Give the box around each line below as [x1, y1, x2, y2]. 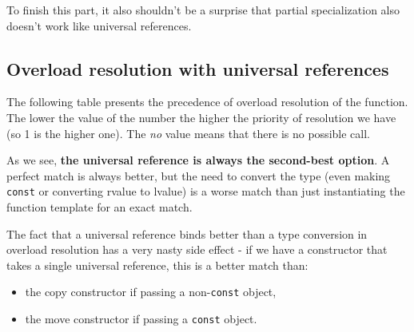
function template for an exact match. [6, 199, 193, 215]
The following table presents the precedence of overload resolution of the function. [6, 93, 408, 110]
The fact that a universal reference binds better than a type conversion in [6, 225, 368, 242]
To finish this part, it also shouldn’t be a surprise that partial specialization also [6, 2, 400, 18]
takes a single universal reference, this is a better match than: [6, 256, 309, 273]
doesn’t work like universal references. [6, 17, 192, 34]
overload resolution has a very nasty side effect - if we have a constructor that [6, 241, 388, 258]
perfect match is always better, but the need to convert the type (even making [6, 167, 391, 184]
